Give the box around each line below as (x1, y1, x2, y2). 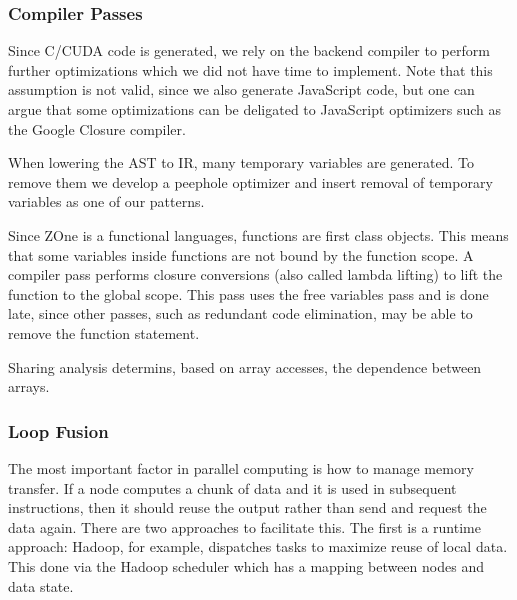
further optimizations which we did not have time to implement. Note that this (8, 59, 493, 80)
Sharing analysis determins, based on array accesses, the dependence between (8, 356, 482, 377)
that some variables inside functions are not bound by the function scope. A (8, 244, 474, 265)
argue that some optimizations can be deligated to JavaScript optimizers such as (8, 99, 501, 119)
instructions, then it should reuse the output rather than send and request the (8, 497, 487, 518)
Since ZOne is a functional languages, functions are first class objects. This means (8, 224, 509, 245)
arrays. (8, 376, 50, 397)
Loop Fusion (8, 418, 109, 443)
